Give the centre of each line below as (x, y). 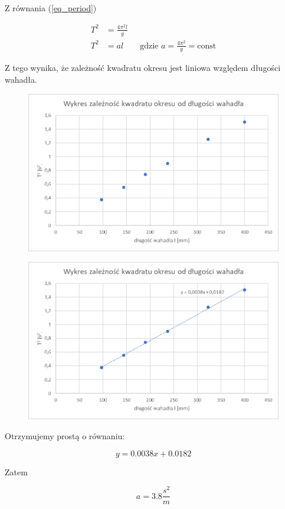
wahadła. (21, 80)
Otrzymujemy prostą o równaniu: (65, 436)
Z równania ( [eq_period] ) (51, 8)
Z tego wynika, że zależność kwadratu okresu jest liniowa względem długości (143, 68)
